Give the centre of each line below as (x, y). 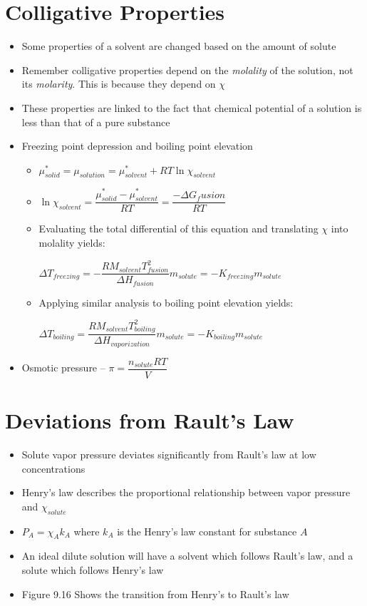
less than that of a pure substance (96, 122)
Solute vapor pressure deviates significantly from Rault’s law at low (169, 454)
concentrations (53, 468)
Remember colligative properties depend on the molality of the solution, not (187, 70)
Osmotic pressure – (63, 368)
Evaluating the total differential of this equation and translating (179, 228)
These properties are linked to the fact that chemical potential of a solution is (192, 107)
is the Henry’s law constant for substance (207, 531)
